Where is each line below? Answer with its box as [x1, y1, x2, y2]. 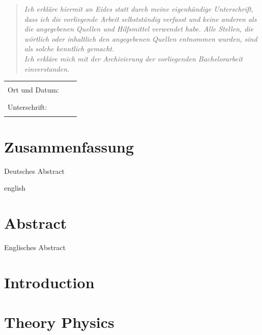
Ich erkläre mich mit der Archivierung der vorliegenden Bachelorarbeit [24, 53, 243, 64]
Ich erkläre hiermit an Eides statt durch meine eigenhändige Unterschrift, [24, 4, 254, 14]
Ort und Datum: [8, 84, 59, 95]
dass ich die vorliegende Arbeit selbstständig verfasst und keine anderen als [24, 13, 257, 24]
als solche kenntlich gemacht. [24, 43, 114, 54]
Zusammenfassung [4, 136, 134, 157]
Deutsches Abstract [4, 165, 65, 176]
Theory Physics [4, 312, 114, 332]
